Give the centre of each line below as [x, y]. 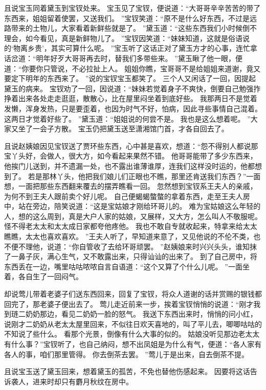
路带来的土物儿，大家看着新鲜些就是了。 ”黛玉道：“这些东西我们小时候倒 [127, 28]
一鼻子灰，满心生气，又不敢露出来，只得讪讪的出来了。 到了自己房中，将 [134, 256]
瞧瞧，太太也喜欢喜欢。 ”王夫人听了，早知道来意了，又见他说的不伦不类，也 [132, 236]
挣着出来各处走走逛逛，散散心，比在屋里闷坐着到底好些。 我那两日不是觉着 [131, 98]
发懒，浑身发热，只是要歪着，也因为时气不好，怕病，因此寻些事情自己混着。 [133, 108]
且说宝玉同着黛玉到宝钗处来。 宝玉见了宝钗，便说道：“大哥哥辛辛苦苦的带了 [132, 8]
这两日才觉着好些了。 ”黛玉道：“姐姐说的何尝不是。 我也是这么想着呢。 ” [127, 118]
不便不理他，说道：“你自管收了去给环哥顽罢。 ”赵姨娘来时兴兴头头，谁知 [127, 246]
